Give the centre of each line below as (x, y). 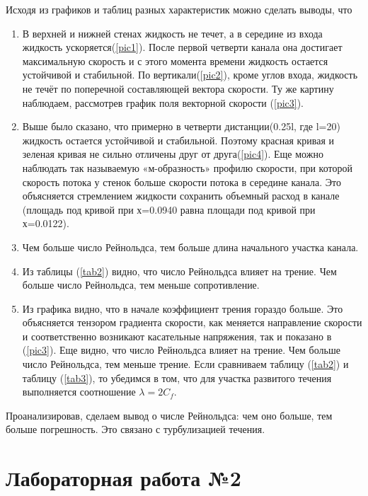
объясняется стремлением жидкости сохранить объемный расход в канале (181, 196)
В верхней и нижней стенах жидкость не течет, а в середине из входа (172, 33)
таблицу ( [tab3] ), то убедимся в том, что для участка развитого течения (177, 377)
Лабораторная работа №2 (123, 478)
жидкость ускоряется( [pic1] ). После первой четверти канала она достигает (182, 47)
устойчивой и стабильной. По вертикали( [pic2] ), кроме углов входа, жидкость (190, 75)
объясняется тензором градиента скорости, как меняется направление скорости (192, 322)
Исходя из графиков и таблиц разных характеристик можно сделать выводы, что (179, 9)
